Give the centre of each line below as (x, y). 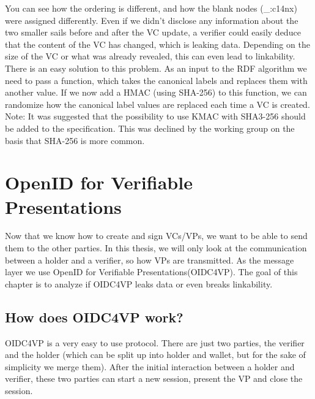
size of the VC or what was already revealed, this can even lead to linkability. (150, 56)
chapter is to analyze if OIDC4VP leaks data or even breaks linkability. (139, 283)
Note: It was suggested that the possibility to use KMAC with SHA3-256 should (155, 116)
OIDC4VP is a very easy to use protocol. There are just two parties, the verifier (155, 342)
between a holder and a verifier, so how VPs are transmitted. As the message (150, 260)
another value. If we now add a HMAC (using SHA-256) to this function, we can (156, 92)
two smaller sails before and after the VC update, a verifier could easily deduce (153, 32)
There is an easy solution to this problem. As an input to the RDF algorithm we (156, 68)
